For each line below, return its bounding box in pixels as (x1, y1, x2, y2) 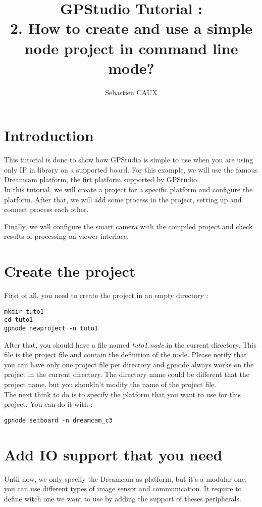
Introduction (4, 125, 94, 146)
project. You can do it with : (4, 399, 93, 409)
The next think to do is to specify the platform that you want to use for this (4, 389, 241, 399)
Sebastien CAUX (105, 87, 158, 97)
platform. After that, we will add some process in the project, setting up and (4, 194, 242, 204)
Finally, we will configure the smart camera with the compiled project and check (4, 221, 253, 231)
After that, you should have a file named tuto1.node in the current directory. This (4, 339, 257, 350)
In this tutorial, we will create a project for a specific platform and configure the (4, 184, 253, 194)
